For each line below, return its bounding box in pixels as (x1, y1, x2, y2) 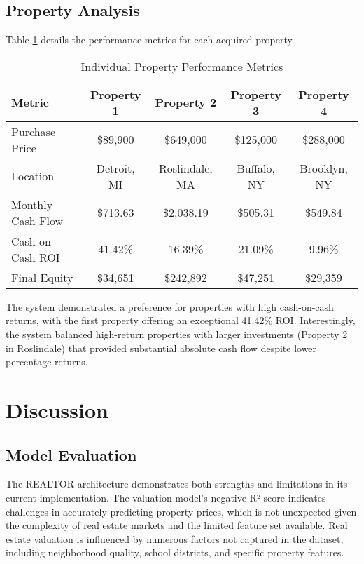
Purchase (11, 123, 56, 140)
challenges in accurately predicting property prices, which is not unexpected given (6, 504, 357, 518)
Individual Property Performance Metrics (80, 58, 283, 74)
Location (11, 168, 55, 184)
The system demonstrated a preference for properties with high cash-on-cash (6, 299, 334, 314)
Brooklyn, (300, 159, 348, 176)
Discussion (6, 395, 108, 424)
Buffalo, (237, 159, 275, 176)
